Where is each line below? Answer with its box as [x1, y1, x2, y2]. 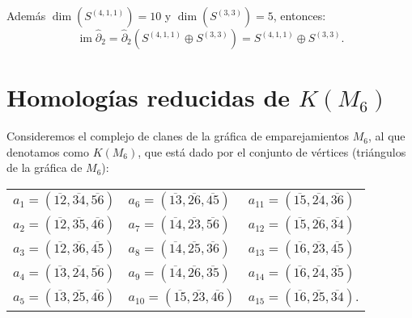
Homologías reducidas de [6, 81, 291, 114]
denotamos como [6, 143, 89, 160]
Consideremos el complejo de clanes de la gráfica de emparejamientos [6, 128, 350, 144]
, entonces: [273, 7, 326, 23]
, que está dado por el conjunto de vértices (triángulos [138, 143, 406, 160]
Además [6, 7, 46, 23]
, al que [368, 128, 406, 144]
